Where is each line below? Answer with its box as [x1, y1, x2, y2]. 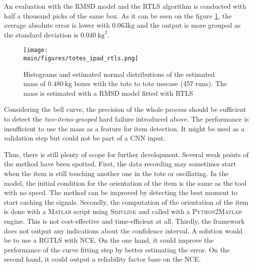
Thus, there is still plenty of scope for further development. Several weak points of [4, 149, 249, 159]
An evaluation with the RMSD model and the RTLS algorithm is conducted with [4, 1, 246, 11]
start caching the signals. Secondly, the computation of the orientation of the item [4, 196, 249, 207]
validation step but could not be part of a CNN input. [4, 133, 165, 143]
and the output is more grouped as [137, 20, 241, 30]
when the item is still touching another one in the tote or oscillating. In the [4, 168, 229, 178]
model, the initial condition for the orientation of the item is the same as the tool [4, 178, 247, 188]
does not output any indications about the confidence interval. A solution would [4, 225, 243, 235]
